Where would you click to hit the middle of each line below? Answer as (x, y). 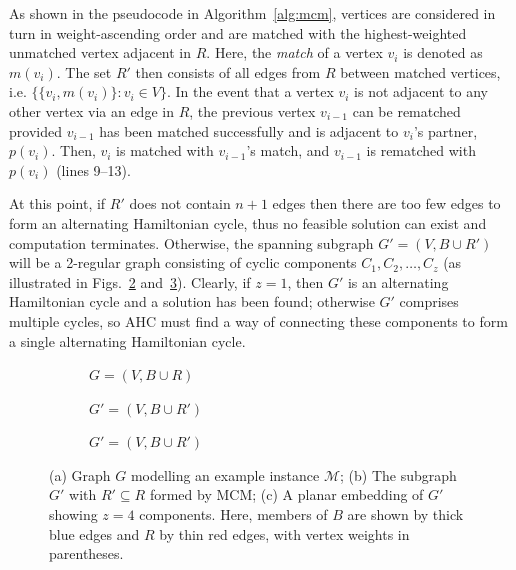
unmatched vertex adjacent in (100, 52)
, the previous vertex (252, 110)
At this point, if (57, 203)
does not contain (180, 203)
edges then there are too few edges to (386, 203)
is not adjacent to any (421, 91)
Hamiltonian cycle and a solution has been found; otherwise (192, 301)
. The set (84, 71)
